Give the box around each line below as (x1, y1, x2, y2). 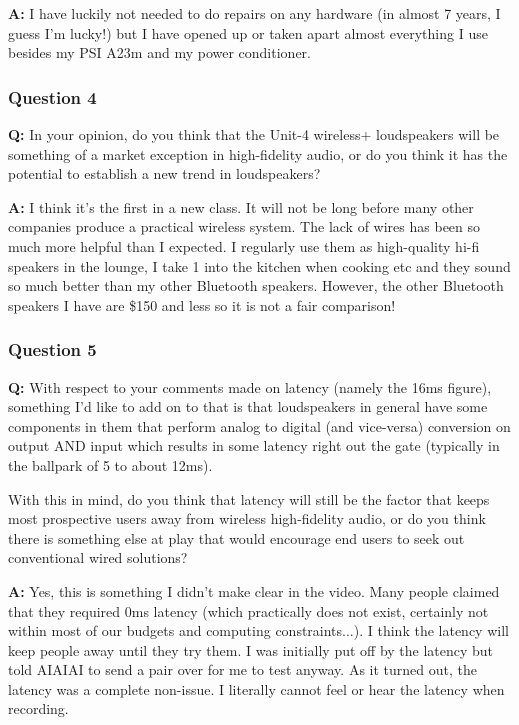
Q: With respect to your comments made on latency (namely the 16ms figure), (8, 376, 492, 397)
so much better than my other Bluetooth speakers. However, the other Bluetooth (8, 275, 504, 296)
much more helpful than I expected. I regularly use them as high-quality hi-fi (8, 235, 480, 256)
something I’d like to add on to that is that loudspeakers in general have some (8, 396, 488, 417)
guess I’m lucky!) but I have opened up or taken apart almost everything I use (8, 22, 488, 43)
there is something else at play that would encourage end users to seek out (8, 527, 465, 548)
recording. (8, 698, 69, 719)
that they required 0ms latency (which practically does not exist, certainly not (8, 600, 489, 621)
